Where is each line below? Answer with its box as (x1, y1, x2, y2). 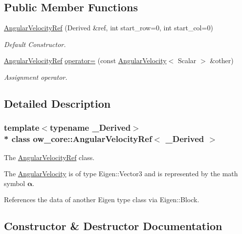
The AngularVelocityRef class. (4, 152, 95, 162)
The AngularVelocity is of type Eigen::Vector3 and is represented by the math (4, 168, 238, 179)
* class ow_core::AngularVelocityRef (4, 133, 152, 145)
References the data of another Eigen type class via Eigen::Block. (4, 194, 199, 205)
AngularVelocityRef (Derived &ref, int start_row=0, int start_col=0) (4, 23, 213, 33)
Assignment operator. (4, 71, 67, 82)
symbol (4, 178, 25, 188)
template (4, 121, 40, 134)
